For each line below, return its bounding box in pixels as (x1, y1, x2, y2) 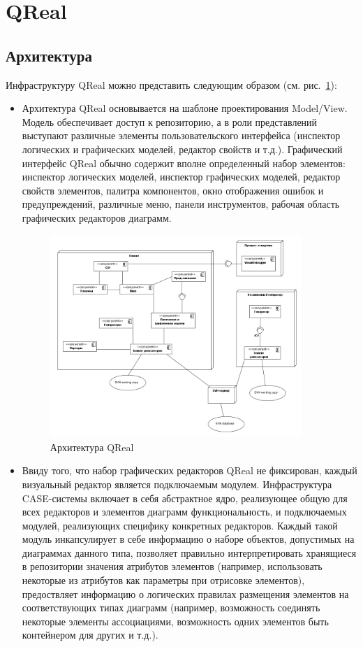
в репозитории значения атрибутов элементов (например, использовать (22, 559, 323, 574)
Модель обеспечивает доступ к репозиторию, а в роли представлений (22, 114, 318, 129)
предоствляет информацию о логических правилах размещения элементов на (22, 586, 349, 601)
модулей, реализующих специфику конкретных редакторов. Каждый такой (22, 518, 338, 532)
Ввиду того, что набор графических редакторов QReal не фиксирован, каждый (22, 463, 357, 478)
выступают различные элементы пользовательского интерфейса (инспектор (22, 128, 341, 143)
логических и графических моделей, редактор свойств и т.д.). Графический (22, 141, 343, 156)
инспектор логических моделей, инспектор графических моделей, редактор (22, 169, 341, 184)
